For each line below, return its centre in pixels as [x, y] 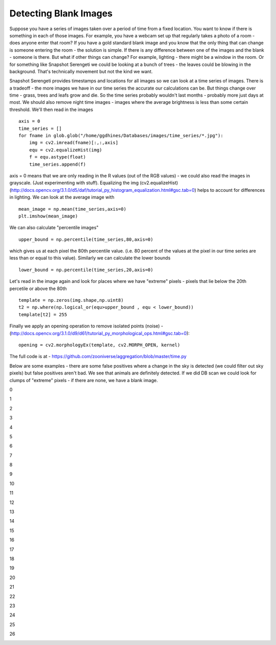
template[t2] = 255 [43, 314]
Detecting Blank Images [61, 13]
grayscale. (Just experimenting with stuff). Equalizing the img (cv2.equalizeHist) [94, 183]
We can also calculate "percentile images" [54, 228]
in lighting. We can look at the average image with [62, 197]
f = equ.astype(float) [57, 157]
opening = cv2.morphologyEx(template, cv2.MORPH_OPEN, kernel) [99, 345]
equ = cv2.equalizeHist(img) [65, 150]
